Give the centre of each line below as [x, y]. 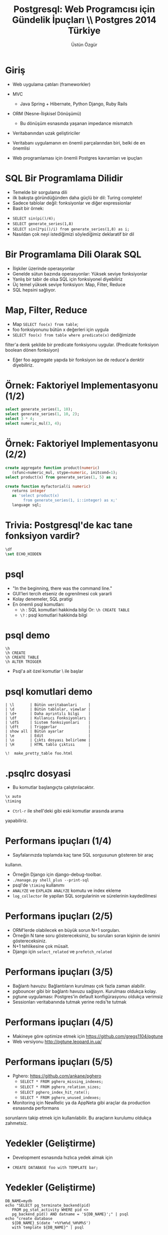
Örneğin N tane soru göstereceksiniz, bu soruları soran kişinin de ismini [86, 935]
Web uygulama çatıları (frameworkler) [51, 84]
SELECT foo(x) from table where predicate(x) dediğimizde [74, 335]
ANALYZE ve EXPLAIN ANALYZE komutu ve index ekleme [67, 890]
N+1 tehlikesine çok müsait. [41, 946]
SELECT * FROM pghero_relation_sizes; [60, 1087]
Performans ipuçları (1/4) [58, 841]
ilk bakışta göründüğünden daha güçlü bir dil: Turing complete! [77, 197]
